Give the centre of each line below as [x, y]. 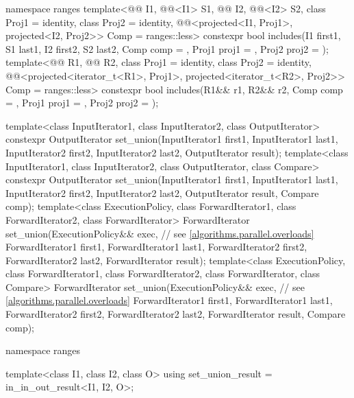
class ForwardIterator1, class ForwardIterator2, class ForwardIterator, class [163, 273]
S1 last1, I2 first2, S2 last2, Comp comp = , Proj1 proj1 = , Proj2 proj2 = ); [167, 48]
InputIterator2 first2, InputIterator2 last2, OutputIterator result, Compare [162, 192]
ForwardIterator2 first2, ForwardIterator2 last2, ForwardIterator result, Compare [176, 314]
